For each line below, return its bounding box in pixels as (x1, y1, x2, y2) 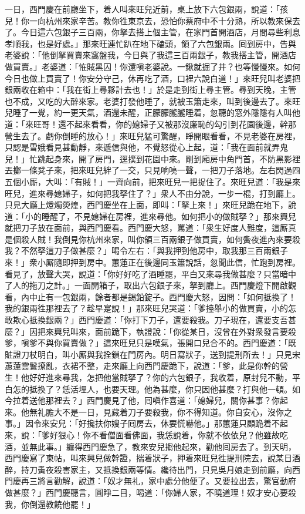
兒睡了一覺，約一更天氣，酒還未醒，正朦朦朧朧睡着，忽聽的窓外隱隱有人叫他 (5, 106, 300, 119)
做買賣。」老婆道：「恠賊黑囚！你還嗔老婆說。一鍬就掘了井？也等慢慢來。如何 (5, 60, 300, 72)
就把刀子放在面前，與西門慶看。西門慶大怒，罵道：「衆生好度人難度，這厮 (5, 221, 288, 234)
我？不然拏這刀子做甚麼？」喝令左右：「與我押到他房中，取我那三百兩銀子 (5, 244, 288, 257)
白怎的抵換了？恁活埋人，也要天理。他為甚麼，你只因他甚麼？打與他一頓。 (5, 382, 292, 395)
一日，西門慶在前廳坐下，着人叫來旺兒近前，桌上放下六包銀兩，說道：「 (5, 3, 280, 15)
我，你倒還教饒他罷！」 (5, 498, 95, 510)
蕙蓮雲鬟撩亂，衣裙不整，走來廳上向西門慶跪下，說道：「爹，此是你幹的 (5, 360, 280, 372)
